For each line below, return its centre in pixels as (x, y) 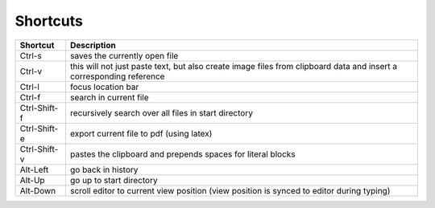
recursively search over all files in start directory (162, 112)
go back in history (104, 169)
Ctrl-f (30, 97)
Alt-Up (32, 180)
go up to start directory (114, 180)
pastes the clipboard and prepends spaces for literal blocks (182, 154)
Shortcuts (49, 21)
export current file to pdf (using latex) (141, 133)
